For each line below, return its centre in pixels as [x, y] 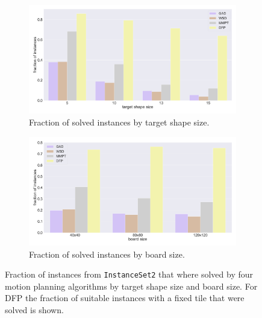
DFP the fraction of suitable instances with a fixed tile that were [125, 298]
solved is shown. [34, 310]
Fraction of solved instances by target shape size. [119, 122]
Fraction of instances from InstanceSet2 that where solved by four [129, 274]
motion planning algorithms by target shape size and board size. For [131, 286]
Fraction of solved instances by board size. [107, 254]
